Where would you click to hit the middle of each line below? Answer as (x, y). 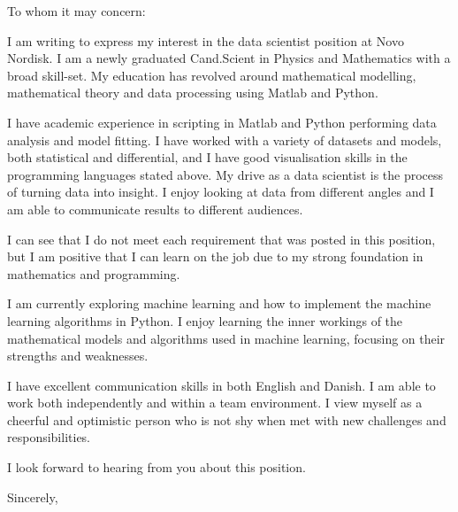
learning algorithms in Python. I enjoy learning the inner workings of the (205, 320)
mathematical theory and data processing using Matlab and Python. (193, 93)
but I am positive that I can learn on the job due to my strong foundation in (215, 256)
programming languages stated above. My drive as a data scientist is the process (225, 174)
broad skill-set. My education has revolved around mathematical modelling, (212, 75)
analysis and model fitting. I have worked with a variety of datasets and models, (225, 140)
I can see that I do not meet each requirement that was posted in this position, (221, 239)
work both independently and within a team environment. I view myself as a (215, 403)
